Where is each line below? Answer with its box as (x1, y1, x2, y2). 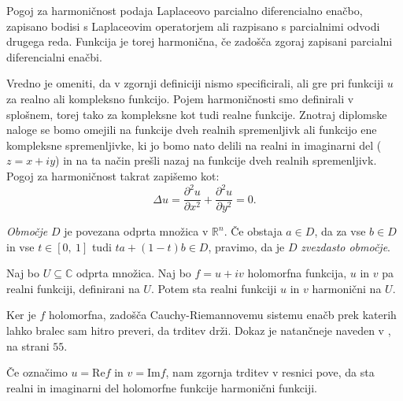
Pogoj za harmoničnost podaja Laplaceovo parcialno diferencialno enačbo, (6, 2, 363, 18)
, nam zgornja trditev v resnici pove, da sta (165, 364, 375, 381)
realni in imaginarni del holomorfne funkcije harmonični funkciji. (6, 379, 317, 395)
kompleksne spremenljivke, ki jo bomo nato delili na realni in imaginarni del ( (6, 136, 382, 153)
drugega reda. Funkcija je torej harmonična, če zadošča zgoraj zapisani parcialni (6, 33, 393, 50)
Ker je (6, 306, 36, 323)
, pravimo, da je (208, 238, 285, 254)
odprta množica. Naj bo (76, 265, 191, 281)
